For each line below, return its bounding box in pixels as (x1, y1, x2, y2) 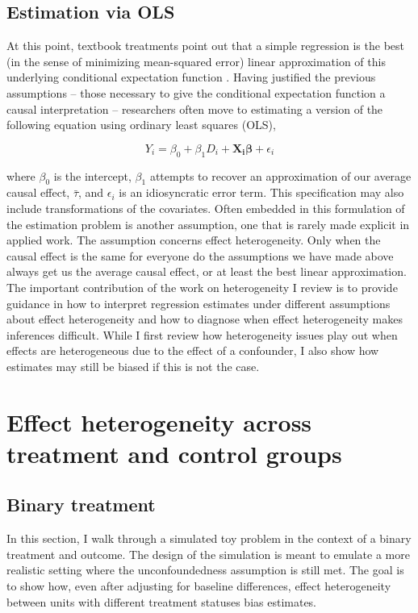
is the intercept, (53, 167, 132, 184)
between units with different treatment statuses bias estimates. (6, 593, 317, 610)
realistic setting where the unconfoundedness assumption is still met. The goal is (6, 561, 404, 578)
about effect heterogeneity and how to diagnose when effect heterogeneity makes (6, 311, 403, 327)
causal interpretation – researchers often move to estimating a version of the (6, 100, 383, 117)
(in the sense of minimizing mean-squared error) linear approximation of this (6, 52, 386, 69)
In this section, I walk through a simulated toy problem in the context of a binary (6, 530, 412, 547)
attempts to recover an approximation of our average (149, 167, 412, 184)
